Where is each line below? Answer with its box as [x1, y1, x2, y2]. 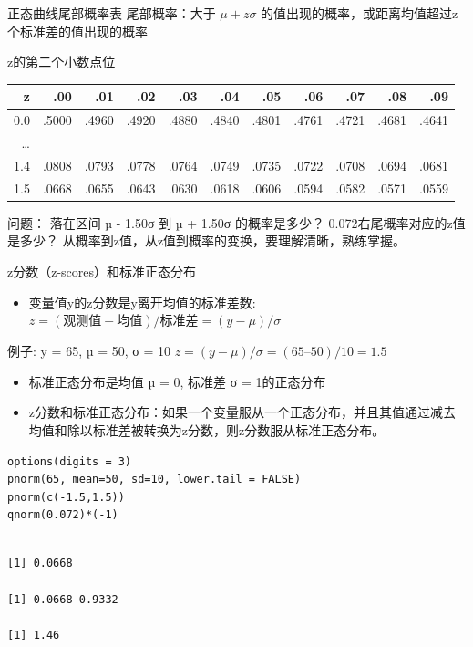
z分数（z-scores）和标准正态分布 [7, 261, 197, 280]
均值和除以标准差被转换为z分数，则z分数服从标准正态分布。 [28, 420, 386, 439]
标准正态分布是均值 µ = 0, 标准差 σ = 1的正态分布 [28, 371, 326, 391]
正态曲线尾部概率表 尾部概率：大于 [7, 4, 216, 22]
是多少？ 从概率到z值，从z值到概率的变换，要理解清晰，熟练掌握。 [7, 231, 406, 250]
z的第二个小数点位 [7, 52, 116, 71]
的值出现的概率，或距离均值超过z [261, 4, 458, 22]
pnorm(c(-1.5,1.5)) [7, 490, 125, 504]
